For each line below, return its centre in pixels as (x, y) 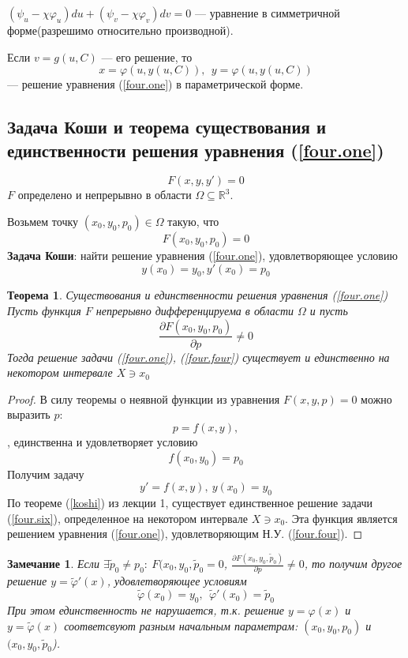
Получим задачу (46, 474)
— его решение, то (147, 56)
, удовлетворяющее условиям (177, 581)
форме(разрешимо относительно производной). (120, 30)
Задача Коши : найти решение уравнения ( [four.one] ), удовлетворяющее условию (202, 255)
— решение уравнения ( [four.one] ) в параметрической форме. (155, 84)
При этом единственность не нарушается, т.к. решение (146, 609)
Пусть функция (44, 310)
